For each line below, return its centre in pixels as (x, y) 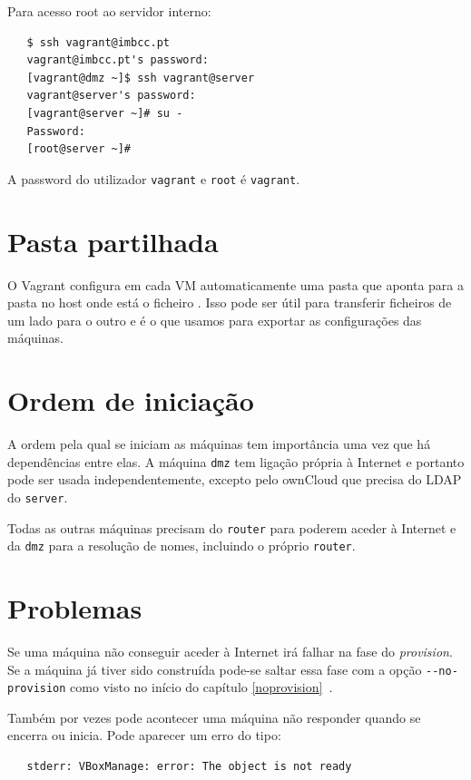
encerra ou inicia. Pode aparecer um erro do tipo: (144, 735)
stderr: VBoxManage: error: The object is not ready (189, 767)
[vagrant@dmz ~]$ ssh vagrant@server (141, 78)
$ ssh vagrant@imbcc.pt (98, 42)
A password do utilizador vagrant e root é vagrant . (154, 178)
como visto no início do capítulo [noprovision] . (201, 687)
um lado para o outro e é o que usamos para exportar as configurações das (215, 320)
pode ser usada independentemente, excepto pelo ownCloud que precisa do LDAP (235, 479)
